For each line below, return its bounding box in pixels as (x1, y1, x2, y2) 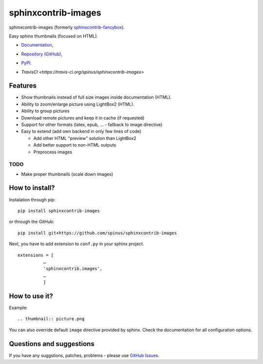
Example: (9, 305, 28, 310)
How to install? (9, 184, 56, 192)
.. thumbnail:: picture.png (18, 316, 85, 322)
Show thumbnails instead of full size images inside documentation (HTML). (21, 94, 172, 100)
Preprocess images (33, 149, 73, 155)
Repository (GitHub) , (21, 51, 63, 57)
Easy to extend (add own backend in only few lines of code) (21, 128, 141, 134)
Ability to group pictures (21, 108, 70, 114)
